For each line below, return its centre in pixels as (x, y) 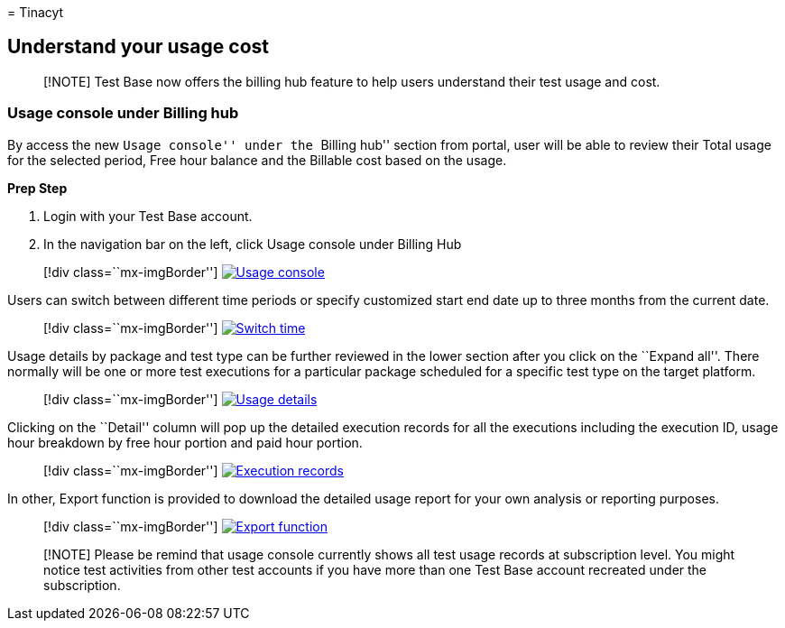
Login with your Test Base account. (148, 216)
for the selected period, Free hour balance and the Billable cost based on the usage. (257, 160)
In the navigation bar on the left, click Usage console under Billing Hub (253, 244)
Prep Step (37, 188)
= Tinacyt (36, 12)
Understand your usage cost (138, 47)
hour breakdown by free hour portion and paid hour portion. (185, 442)
